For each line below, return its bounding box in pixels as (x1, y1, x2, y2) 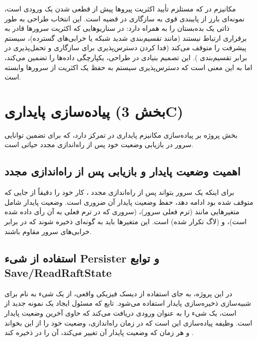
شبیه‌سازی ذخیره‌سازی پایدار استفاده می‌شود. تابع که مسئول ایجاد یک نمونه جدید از (4, 298, 251, 308)
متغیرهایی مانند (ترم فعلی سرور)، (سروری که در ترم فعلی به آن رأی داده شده (4, 206, 240, 217)
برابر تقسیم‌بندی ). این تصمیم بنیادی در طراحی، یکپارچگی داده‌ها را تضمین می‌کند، (4, 52, 248, 62)
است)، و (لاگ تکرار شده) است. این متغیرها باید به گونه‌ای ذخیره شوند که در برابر (4, 216, 247, 227)
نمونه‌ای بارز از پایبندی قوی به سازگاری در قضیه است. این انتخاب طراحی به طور (4, 13, 245, 23)
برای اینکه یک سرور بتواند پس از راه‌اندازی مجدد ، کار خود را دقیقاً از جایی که (4, 187, 235, 197)
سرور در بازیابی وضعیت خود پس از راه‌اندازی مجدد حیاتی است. (4, 139, 193, 150)
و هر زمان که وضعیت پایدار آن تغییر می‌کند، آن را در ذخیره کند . (4, 327, 194, 338)
